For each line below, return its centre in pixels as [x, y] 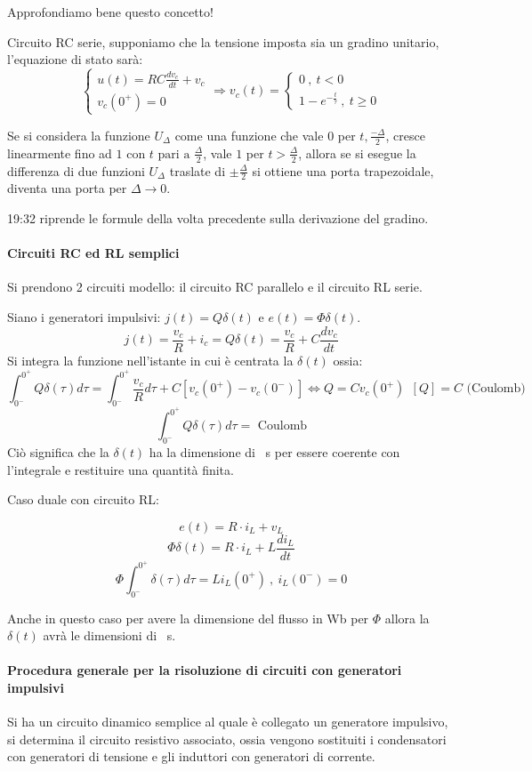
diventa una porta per [67, 188]
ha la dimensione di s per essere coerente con [274, 451]
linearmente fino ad [60, 153]
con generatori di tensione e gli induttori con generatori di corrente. [191, 756]
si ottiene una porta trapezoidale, [343, 170]
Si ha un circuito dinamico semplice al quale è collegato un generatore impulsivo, [228, 722]
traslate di [197, 170]
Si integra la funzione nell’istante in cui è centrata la [150, 360]
